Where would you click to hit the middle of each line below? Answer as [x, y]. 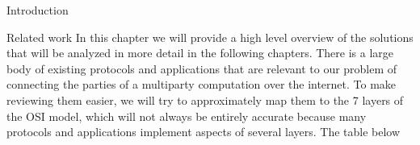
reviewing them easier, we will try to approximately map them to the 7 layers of [205, 99]
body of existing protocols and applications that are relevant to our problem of [202, 68]
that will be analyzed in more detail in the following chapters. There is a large [200, 53]
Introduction [38, 10]
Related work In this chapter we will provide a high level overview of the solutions [210, 37]
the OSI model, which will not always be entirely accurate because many [187, 116]
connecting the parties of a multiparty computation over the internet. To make [202, 84]
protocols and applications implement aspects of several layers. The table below [204, 132]
